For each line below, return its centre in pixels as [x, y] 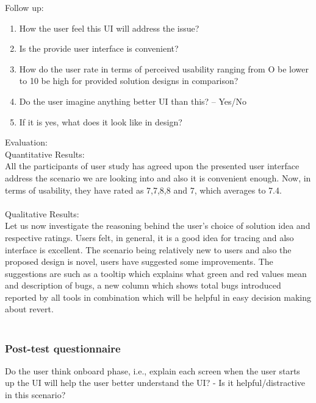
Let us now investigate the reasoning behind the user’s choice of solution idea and [158, 226]
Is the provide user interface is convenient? [99, 48]
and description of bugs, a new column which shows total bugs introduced [143, 285]
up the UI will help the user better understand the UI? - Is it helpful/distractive [155, 383]
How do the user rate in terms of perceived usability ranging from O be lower [164, 68]
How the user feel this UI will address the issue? [109, 28]
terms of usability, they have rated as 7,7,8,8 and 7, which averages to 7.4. [143, 190]
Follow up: [24, 7]
